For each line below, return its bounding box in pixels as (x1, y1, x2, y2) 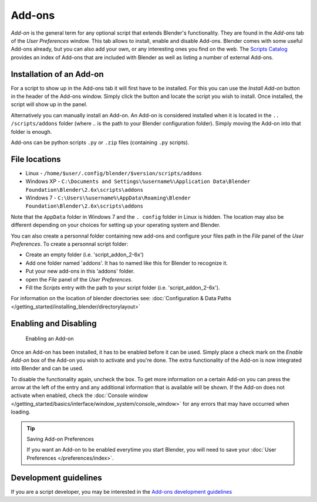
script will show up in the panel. (11, 101, 87, 108)
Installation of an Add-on (11, 69, 104, 79)
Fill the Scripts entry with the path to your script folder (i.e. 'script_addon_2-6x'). (25, 284, 220, 291)
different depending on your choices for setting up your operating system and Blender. (11, 222, 221, 229)
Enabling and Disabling (11, 318, 97, 328)
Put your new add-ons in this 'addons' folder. (25, 267, 135, 275)
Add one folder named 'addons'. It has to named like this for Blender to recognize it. (25, 259, 228, 266)
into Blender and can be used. (11, 365, 84, 372)
